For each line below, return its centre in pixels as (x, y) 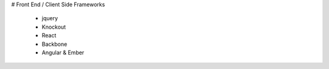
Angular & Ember (63, 53)
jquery (50, 18)
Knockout (54, 27)
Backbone (55, 44)
